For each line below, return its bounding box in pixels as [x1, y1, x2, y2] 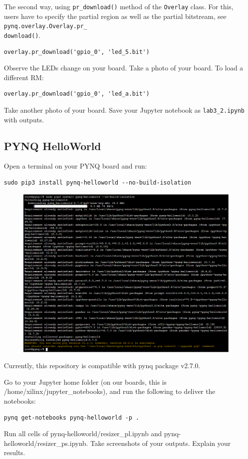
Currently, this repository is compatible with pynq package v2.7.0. [4, 360, 201, 371]
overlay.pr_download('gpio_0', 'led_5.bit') [4, 48, 150, 55]
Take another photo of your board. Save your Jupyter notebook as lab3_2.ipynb [4, 104, 245, 115]
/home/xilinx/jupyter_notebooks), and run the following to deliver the [4, 386, 216, 396]
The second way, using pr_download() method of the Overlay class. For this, [4, 1, 233, 11]
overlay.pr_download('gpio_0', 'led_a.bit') [4, 90, 150, 98]
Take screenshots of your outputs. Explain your [90, 438, 231, 448]
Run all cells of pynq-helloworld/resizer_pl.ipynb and [4, 428, 162, 439]
